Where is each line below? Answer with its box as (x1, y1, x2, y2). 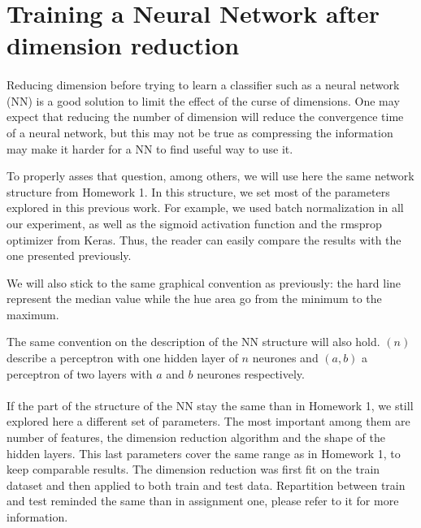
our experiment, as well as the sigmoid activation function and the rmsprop (7, 214, 382, 232)
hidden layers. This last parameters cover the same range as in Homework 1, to (7, 444, 401, 461)
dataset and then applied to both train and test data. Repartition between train (7, 476, 406, 493)
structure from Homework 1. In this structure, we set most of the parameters (7, 183, 390, 200)
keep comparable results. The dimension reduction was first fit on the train (7, 461, 380, 478)
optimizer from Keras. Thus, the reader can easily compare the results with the (7, 231, 401, 248)
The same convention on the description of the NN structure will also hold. (7, 333, 380, 350)
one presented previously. (7, 247, 132, 264)
